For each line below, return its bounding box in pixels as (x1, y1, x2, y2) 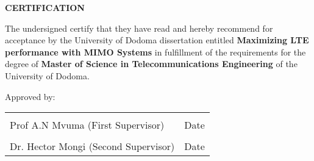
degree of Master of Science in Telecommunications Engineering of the (5, 57, 298, 70)
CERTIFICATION (5, 1, 85, 13)
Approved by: (5, 90, 55, 102)
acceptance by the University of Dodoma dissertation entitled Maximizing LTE (5, 34, 309, 46)
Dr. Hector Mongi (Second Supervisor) (10, 139, 175, 154)
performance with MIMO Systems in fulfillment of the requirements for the (5, 45, 306, 58)
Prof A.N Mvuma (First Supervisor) (10, 118, 165, 132)
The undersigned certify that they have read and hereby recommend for (5, 21, 273, 34)
